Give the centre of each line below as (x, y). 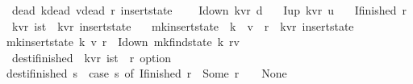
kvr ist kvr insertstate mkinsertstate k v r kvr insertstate (183, 25)
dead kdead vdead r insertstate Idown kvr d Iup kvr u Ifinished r (209, 10)
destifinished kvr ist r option (92, 57)
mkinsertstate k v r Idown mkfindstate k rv (123, 42)
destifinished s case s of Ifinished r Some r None (147, 73)
